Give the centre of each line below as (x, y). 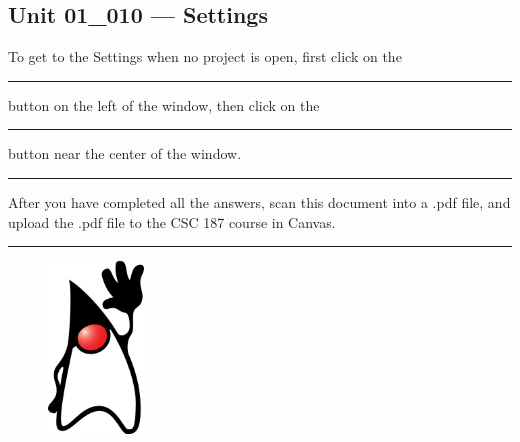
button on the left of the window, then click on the (164, 104)
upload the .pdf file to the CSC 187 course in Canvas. (172, 221)
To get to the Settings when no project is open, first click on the (205, 56)
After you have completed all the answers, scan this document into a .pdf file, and (259, 201)
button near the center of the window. (125, 153)
